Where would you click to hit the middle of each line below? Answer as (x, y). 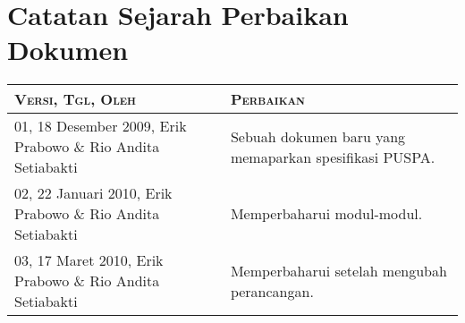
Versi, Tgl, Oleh (76, 99)
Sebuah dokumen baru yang (318, 136)
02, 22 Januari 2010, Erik (93, 193)
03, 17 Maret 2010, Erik (89, 260)
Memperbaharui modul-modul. (326, 214)
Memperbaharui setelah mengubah (338, 270)
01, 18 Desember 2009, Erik (101, 126)
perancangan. (272, 291)
